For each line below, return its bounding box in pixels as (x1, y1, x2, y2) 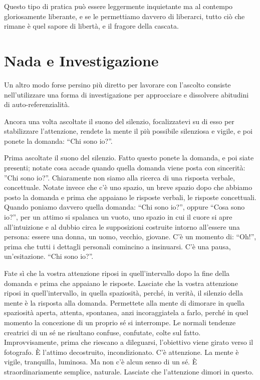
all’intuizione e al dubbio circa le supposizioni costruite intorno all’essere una (4, 221, 240, 232)
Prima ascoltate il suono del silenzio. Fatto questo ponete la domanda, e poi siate (4, 152, 254, 163)
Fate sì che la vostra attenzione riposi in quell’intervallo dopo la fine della (4, 268, 230, 278)
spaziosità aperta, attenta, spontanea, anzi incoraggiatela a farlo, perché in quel (4, 307, 248, 318)
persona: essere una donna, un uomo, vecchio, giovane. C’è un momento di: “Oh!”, (4, 231, 256, 242)
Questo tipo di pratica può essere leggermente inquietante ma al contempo (4, 1, 233, 11)
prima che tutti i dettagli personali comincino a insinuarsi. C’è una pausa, (4, 241, 231, 251)
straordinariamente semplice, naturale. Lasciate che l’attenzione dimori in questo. (4, 366, 254, 376)
